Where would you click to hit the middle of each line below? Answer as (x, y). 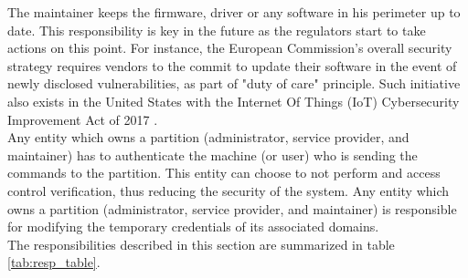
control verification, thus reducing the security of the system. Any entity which (229, 190)
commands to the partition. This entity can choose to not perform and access (224, 173)
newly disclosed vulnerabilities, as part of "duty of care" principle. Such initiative (234, 83)
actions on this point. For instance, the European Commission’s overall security (230, 48)
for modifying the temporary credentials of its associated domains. (193, 227)
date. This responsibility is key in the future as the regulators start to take (217, 30)
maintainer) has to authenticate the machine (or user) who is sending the (213, 154)
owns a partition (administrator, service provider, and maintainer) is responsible (232, 208)
